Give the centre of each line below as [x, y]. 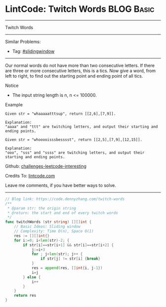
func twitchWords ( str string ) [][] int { [48, 222]
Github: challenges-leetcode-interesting [46, 166]
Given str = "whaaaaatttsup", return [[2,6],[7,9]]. [61, 114]
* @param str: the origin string [42, 208]
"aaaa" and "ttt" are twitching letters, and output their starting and [82, 127]
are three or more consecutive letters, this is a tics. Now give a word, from [81, 71]
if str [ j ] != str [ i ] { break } [70, 259]
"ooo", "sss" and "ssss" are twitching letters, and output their [75, 153]
